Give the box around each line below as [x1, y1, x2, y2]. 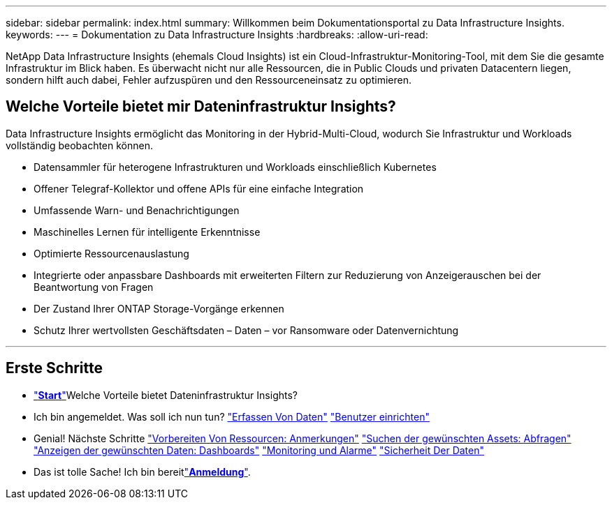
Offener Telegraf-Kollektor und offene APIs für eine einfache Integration [34, 182, 364, 195]
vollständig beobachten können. [6, 139, 153, 151]
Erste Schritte [6, 359, 103, 377]
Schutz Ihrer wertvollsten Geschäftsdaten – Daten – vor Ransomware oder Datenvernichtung [34, 324, 459, 336]
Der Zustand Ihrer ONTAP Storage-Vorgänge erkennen [34, 302, 284, 315]
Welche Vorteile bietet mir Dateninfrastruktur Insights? [6, 98, 396, 116]
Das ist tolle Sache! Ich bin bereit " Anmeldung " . [34, 465, 251, 478]
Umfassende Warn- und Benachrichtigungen [34, 204, 240, 216]
